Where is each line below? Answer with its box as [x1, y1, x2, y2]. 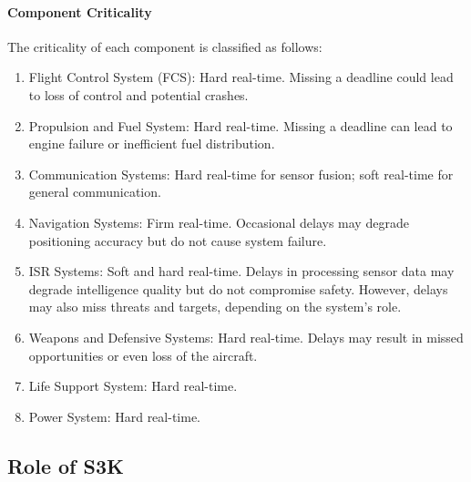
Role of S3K [7, 451, 124, 479]
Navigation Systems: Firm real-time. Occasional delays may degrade [28, 212, 409, 231]
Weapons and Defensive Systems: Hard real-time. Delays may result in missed [28, 327, 464, 346]
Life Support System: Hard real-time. [28, 376, 238, 395]
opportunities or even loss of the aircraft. [28, 345, 258, 364]
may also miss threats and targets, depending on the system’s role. [28, 297, 402, 316]
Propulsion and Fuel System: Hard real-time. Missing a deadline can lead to [28, 116, 453, 135]
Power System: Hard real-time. [28, 406, 200, 426]
